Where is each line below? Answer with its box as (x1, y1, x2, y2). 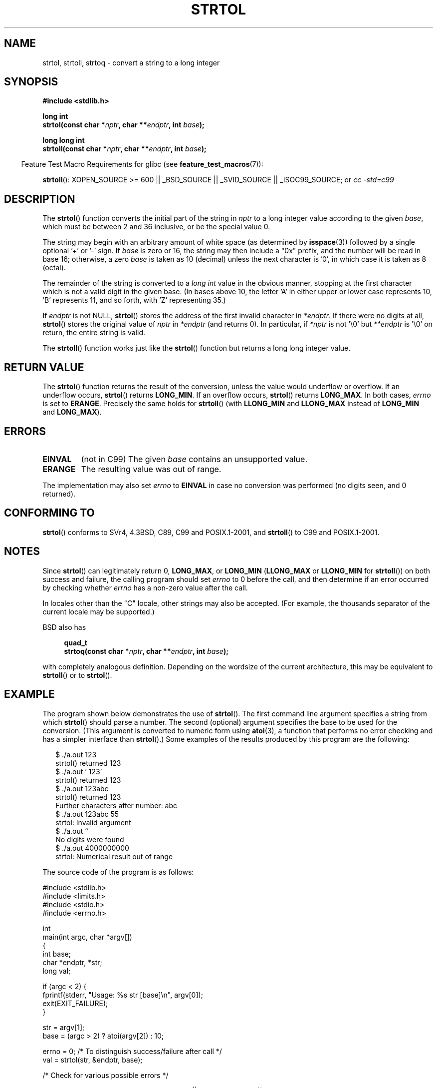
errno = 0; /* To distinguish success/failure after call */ (42, 1047, 222, 1056)
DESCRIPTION (4, 192, 75, 205)
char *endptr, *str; (42, 958, 102, 967)
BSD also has (42, 622, 86, 631)
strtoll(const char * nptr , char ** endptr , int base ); (42, 144, 207, 153)
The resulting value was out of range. (81, 464, 221, 474)
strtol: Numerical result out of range (55, 852, 173, 861)
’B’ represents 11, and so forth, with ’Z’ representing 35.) (42, 296, 226, 305)
